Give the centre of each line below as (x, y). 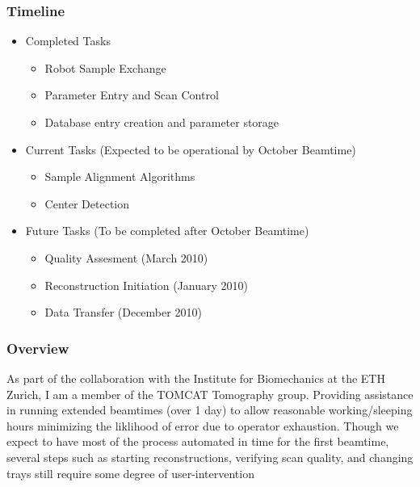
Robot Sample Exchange (105, 67)
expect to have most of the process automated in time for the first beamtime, (198, 441)
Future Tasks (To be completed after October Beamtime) (167, 231)
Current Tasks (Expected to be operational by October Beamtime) (191, 149)
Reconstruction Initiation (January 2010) (147, 285)
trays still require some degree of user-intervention (130, 473)
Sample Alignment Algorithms (120, 176)
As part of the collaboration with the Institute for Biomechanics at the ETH (196, 378)
